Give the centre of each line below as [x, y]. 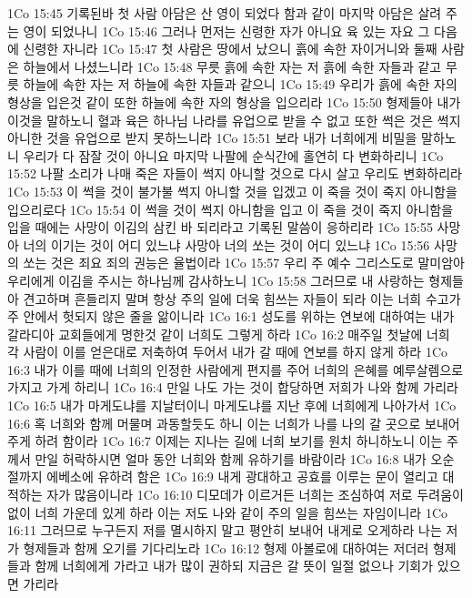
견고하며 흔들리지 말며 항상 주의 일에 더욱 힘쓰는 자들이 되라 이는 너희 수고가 [242, 298]
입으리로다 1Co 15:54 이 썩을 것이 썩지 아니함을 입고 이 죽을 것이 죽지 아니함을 [231, 209]
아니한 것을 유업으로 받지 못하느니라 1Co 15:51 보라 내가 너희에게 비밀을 [212, 138]
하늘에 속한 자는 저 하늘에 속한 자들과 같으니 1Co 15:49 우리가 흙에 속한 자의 [240, 84]
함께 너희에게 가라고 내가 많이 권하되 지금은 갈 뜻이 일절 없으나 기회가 [234, 566]
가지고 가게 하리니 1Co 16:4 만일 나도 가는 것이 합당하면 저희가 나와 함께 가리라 [233, 387]
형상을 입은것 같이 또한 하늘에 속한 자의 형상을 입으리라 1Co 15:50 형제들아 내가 [234, 101]
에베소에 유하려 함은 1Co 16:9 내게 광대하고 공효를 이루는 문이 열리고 [242, 476]
